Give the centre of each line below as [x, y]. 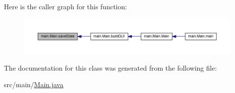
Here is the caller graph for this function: [66, 6]
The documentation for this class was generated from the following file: [110, 68]
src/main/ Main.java [34, 84]
